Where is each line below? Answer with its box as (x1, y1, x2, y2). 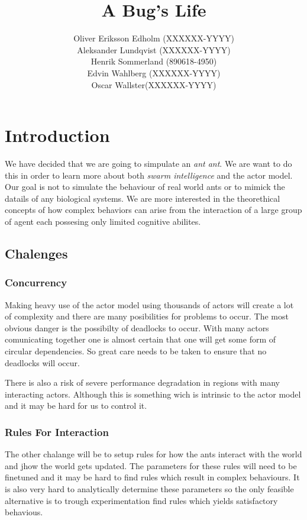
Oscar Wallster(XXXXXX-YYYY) (91, 78, 216, 91)
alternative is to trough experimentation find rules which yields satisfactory (5, 494, 278, 506)
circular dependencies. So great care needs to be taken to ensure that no (5, 344, 267, 357)
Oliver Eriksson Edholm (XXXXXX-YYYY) (73, 32, 234, 44)
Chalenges (5, 244, 68, 262)
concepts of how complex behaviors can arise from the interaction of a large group (5, 204, 302, 216)
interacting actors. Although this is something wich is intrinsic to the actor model (5, 387, 301, 400)
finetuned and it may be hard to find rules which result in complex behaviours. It (5, 471, 300, 483)
